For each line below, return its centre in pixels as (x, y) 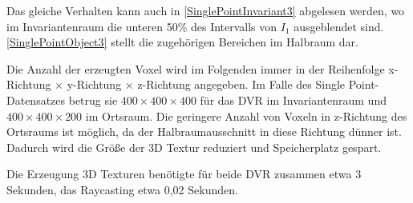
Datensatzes (36, 100)
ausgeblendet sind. (339, 26)
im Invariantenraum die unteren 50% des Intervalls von (142, 26)
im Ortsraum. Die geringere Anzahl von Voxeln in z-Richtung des (246, 115)
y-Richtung (94, 84)
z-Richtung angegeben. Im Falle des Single (241, 84)
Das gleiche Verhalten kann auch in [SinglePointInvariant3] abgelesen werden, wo (206, 10)
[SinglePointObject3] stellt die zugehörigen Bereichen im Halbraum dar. (182, 42)
